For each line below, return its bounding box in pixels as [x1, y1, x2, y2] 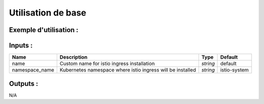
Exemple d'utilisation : [9, 26, 79, 34]
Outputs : [9, 79, 39, 87]
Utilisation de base [9, 7, 87, 18]
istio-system [220, 67, 249, 73]
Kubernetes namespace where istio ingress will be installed [59, 67, 197, 73]
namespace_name [12, 67, 54, 73]
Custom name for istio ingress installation [59, 60, 155, 67]
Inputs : [9, 41, 33, 50]
